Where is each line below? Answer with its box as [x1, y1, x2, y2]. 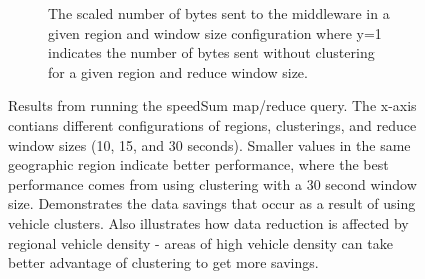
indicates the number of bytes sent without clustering [48, 42, 375, 63]
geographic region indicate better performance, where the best [8, 154, 389, 175]
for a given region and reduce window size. [48, 61, 308, 82]
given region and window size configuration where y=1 [48, 22, 382, 43]
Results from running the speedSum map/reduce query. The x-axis [8, 95, 417, 116]
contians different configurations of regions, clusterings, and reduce [8, 114, 417, 135]
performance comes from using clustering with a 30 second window [8, 173, 417, 194]
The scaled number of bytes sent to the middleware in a [48, 3, 390, 23]
